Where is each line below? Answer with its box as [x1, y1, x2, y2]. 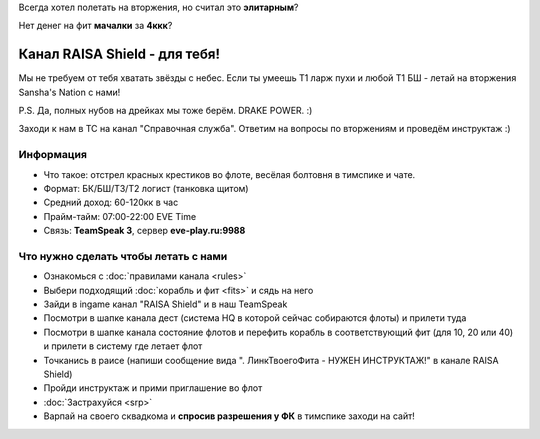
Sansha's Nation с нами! [18, 86, 121, 98]
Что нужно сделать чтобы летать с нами [18, 249, 228, 263]
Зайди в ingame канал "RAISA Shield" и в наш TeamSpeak [43, 298, 288, 310]
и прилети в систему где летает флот [43, 340, 203, 352]
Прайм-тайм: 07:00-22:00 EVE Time [43, 210, 197, 222]
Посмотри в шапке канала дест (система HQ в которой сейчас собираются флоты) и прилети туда [43, 312, 467, 324]
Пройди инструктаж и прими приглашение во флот [43, 382, 263, 394]
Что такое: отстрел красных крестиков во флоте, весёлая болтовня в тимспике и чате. [43, 168, 416, 180]
